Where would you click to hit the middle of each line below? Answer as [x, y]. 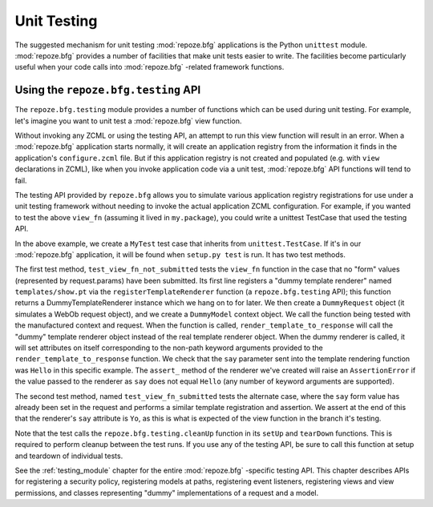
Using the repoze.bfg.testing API [108, 90]
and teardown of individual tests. [69, 456]
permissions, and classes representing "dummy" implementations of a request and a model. [167, 493]
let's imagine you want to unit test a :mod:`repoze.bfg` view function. [128, 121]
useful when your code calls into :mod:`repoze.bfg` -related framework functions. [150, 67]
